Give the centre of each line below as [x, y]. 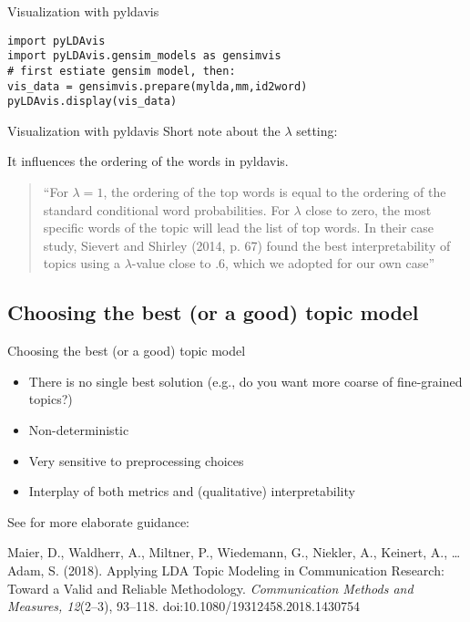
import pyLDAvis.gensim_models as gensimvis [144, 56]
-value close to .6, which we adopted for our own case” [283, 263]
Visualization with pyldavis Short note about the [144, 130]
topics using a [82, 263]
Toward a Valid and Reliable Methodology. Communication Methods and [210, 588]
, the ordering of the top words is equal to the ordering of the [275, 192]
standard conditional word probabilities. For [166, 209]
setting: [317, 130]
